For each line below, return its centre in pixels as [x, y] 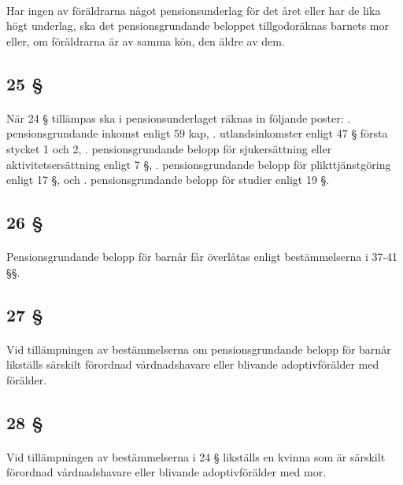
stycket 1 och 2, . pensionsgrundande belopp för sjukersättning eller [169, 148]
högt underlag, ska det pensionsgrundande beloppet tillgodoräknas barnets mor [198, 26]
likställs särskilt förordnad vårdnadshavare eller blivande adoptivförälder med [193, 364]
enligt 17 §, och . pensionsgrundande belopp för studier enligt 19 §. [168, 180]
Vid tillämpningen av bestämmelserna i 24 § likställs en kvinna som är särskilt [196, 456]
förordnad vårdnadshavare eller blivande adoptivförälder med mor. [166, 472]
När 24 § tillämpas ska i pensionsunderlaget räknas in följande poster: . [179, 118]
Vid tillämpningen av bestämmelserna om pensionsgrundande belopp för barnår [199, 349]
